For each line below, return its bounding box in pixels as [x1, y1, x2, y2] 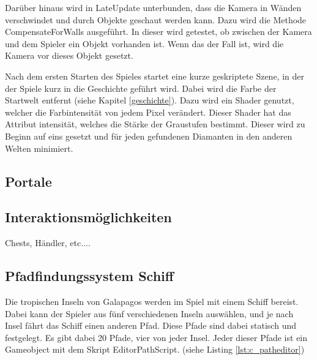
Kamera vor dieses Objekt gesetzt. [5, 49, 133, 62]
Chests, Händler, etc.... [5, 236, 91, 249]
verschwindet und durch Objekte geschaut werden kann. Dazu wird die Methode [5, 13, 307, 26]
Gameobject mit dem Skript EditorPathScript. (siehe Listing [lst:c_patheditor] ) [5, 343, 305, 356]
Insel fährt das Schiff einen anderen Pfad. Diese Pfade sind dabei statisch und [5, 319, 296, 332]
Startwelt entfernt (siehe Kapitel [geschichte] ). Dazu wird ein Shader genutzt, [5, 94, 294, 107]
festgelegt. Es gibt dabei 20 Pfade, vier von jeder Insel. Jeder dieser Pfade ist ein [5, 331, 308, 343]
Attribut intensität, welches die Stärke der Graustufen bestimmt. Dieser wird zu [5, 118, 305, 130]
